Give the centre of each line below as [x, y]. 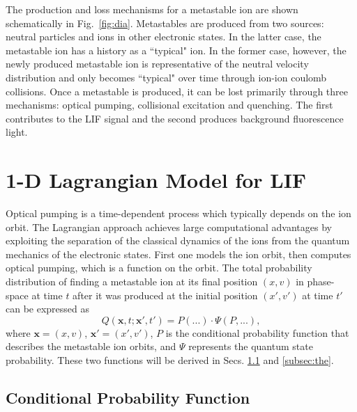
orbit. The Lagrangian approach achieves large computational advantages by [169, 227]
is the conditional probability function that [257, 332]
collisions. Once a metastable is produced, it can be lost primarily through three [177, 91]
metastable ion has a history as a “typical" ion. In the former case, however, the [176, 50]
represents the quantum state [251, 346]
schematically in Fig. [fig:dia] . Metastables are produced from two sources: [165, 23]
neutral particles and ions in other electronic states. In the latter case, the [164, 37]
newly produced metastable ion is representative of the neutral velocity [157, 64]
